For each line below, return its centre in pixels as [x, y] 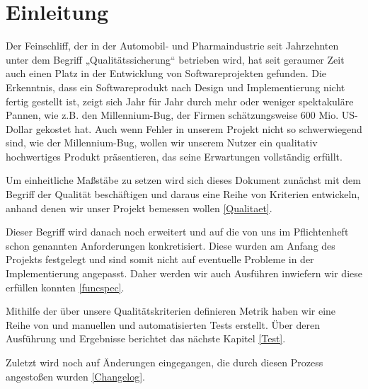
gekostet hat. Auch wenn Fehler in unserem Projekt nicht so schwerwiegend [199, 128]
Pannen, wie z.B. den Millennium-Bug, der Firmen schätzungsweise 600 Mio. [172, 115]
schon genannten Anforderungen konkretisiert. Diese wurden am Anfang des [171, 245]
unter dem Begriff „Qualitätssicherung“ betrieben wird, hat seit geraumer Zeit [175, 59]
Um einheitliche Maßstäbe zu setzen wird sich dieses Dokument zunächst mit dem [183, 180]
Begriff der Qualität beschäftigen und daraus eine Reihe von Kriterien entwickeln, [183, 194]
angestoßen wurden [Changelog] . [75, 376]
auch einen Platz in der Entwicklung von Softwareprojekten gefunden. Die [166, 73]
